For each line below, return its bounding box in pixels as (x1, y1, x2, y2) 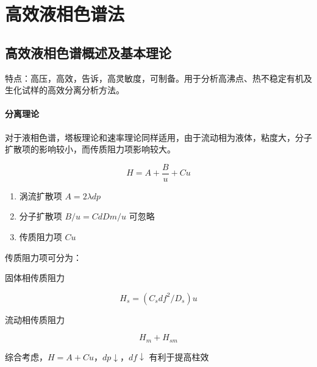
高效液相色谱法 (5, 1, 125, 26)
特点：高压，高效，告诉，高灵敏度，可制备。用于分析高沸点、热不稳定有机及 (5, 71, 312, 84)
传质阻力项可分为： (5, 251, 82, 263)
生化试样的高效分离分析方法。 (5, 84, 124, 96)
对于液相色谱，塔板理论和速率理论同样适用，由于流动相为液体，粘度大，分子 (5, 130, 312, 143)
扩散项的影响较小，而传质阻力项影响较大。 (5, 143, 176, 155)
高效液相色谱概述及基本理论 (5, 43, 171, 62)
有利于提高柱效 (149, 350, 209, 363)
